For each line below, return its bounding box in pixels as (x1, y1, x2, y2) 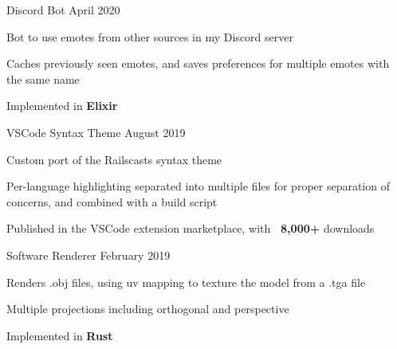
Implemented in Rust (6, 327, 113, 343)
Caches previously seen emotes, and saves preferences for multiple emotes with (6, 55, 390, 72)
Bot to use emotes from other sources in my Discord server (6, 28, 293, 45)
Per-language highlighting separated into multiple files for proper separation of (6, 178, 390, 194)
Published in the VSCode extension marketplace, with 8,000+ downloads (6, 220, 375, 237)
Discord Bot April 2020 (6, 2, 120, 18)
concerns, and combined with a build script (6, 193, 218, 210)
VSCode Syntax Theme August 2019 (6, 124, 186, 140)
